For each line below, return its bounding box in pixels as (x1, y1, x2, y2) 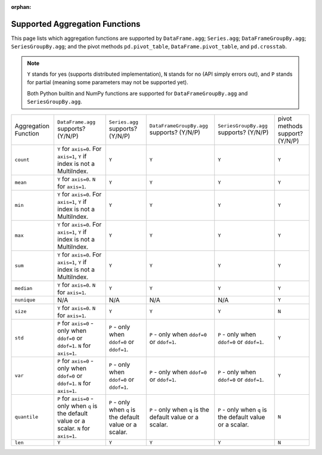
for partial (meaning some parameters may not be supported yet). (27, 79, 188, 86)
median (14, 285, 33, 292)
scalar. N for (57, 424, 91, 432)
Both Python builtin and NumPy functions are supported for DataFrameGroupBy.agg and (27, 89, 248, 97)
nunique (14, 297, 36, 304)
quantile (14, 414, 39, 420)
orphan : (11, 4, 32, 10)
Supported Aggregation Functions (11, 18, 141, 29)
